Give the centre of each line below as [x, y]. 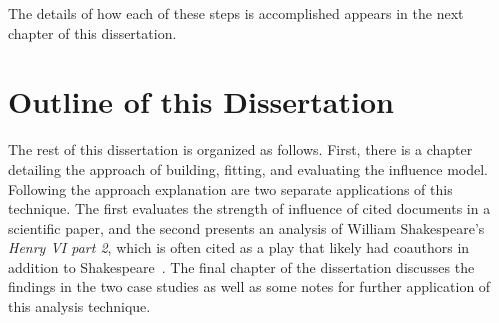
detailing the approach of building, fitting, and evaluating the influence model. [248, 168]
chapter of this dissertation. [92, 32]
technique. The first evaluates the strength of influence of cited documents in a [249, 208]
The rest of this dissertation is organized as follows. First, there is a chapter [240, 149]
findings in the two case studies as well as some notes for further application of [249, 286]
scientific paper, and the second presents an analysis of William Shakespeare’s [246, 227]
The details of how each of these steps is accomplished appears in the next [236, 13]
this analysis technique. [79, 306]
